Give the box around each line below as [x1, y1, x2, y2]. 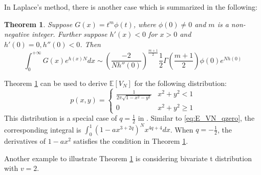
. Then [80, 38, 101, 49]
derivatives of [4, 136, 46, 146]
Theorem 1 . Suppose [4, 18, 73, 29]
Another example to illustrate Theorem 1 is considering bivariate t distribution [4, 152, 252, 163]
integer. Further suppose [32, 29, 107, 39]
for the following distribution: [134, 77, 227, 88]
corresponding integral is [4, 124, 81, 135]
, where [133, 18, 156, 29]
